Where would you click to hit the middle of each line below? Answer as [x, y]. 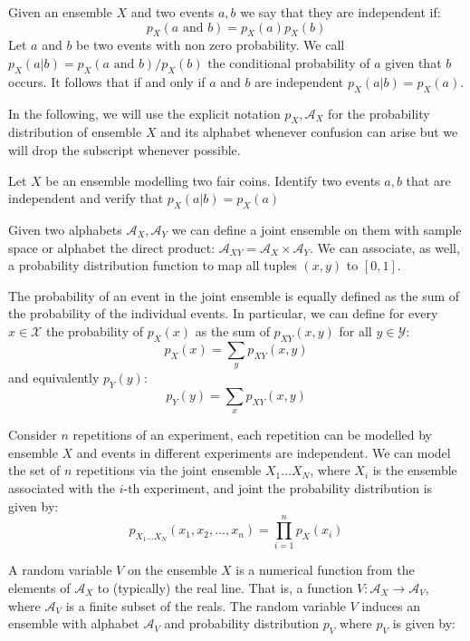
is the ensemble [415, 470]
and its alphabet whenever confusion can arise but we [309, 132]
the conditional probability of [289, 62]
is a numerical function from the [325, 570]
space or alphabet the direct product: [112, 247]
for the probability [379, 113]
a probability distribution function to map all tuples [153, 265]
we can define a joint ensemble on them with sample [317, 229]
